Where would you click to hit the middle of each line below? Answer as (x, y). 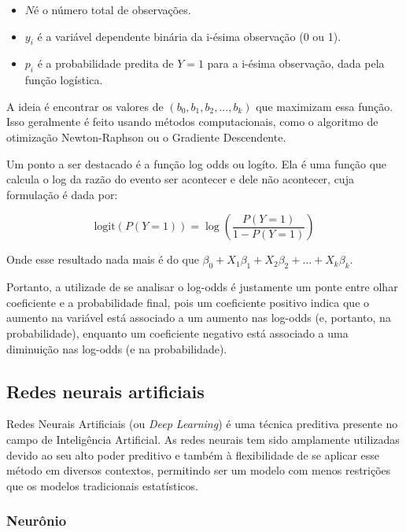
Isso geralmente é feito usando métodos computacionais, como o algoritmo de (192, 122)
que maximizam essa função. (325, 106)
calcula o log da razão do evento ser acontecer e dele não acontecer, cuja (180, 179)
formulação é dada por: (62, 194)
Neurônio (37, 521)
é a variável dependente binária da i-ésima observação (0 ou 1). (189, 36)
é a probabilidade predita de (105, 63)
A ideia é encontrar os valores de (85, 106)
